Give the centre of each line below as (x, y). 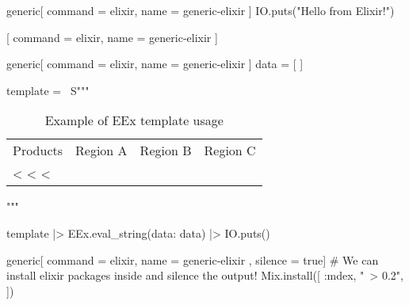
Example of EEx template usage (134, 120)
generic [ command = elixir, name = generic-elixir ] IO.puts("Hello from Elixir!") (201, 10)
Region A (101, 151)
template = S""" (48, 90)
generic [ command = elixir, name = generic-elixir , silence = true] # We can (193, 259)
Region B (166, 151)
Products (38, 151)
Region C (230, 151)
